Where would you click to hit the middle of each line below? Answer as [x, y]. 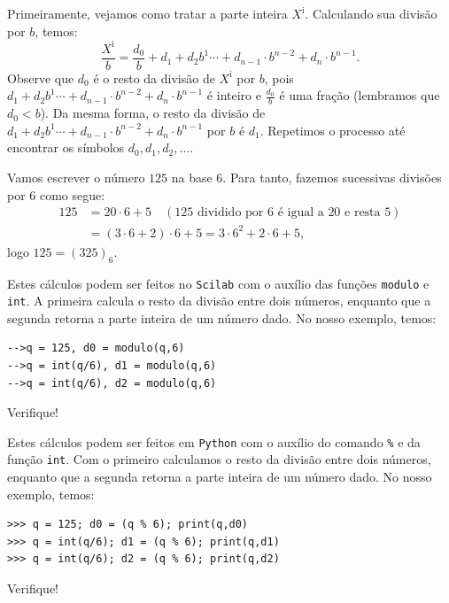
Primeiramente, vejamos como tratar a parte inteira [147, 13]
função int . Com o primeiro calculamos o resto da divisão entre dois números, [219, 459]
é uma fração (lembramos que [360, 95]
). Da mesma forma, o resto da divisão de [153, 113]
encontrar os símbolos [66, 147]
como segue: [72, 194]
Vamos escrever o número [76, 177]
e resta [363, 213]
